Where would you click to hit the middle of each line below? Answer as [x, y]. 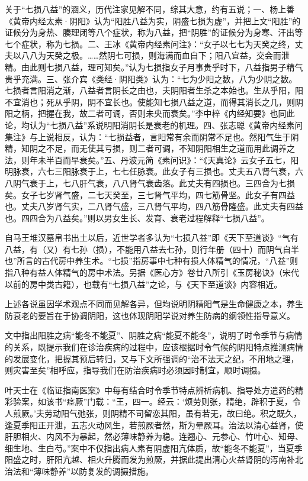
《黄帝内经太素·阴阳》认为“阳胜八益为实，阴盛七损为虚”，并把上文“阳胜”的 [153, 20]
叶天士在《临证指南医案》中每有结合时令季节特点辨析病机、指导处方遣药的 [150, 390]
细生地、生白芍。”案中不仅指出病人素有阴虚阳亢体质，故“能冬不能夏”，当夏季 [154, 448]
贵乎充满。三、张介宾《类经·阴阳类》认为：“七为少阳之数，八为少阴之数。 [151, 78]
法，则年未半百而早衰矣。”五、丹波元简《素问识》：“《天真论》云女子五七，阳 [152, 159]
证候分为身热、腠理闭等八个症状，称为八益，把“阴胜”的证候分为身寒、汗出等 [154, 32]
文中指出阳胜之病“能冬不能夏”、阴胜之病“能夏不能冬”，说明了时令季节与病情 [154, 335]
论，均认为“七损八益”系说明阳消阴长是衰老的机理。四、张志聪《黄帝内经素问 [154, 125]
